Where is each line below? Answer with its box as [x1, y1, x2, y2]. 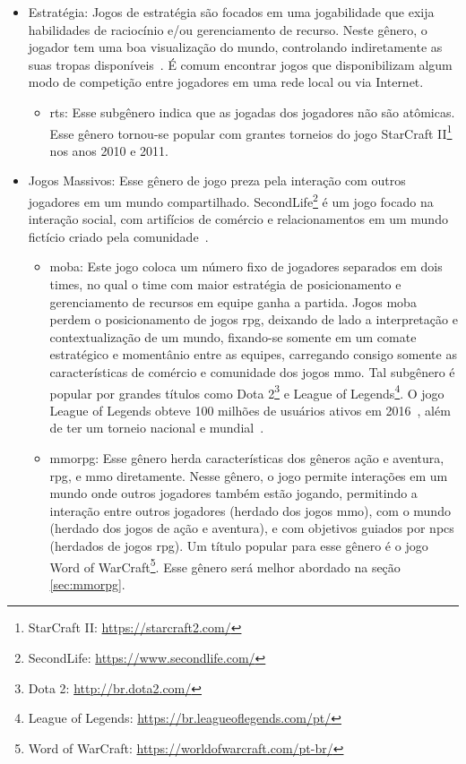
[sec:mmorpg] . [49, 574, 125, 593]
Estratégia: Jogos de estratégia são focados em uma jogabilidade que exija [28, 3, 435, 21]
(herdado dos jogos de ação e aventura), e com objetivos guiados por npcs [49, 519, 454, 537]
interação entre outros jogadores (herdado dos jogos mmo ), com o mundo [49, 501, 451, 519]
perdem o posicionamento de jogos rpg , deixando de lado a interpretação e [49, 310, 458, 329]
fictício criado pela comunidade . [28, 227, 209, 245]
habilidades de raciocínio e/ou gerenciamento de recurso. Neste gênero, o [28, 20, 427, 39]
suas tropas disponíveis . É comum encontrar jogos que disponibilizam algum [28, 55, 453, 73]
